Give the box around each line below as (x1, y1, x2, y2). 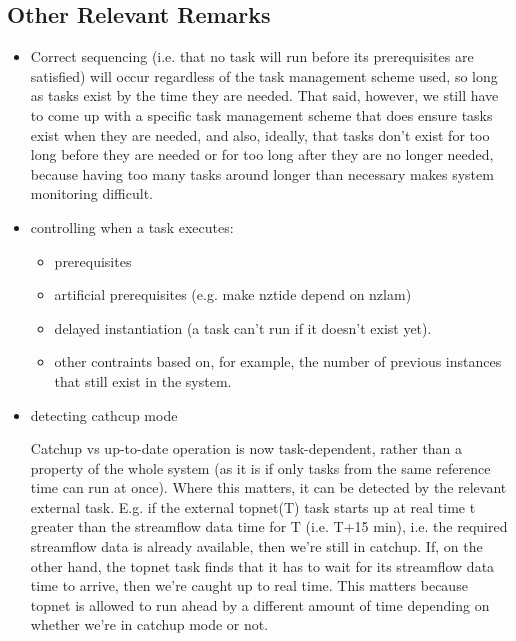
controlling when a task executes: (30, 216, 234, 237)
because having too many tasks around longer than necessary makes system (30, 163, 494, 184)
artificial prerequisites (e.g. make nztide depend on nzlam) (54, 284, 412, 305)
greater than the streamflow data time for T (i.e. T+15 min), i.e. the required (30, 516, 508, 537)
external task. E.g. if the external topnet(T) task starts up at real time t (30, 496, 476, 517)
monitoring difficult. (30, 183, 153, 204)
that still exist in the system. (54, 370, 232, 391)
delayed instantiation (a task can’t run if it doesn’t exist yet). (54, 317, 432, 338)
